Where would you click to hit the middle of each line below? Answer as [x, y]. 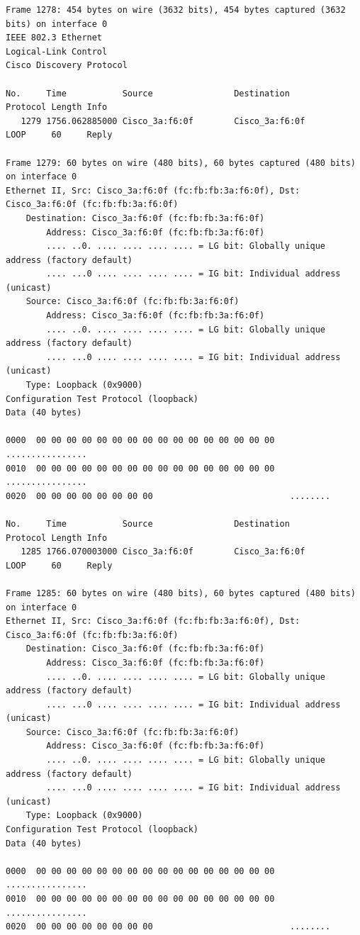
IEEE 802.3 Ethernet [54, 38]
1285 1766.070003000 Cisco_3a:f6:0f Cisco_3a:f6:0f [163, 552]
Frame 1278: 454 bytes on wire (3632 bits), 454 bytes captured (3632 [176, 10]
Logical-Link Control [57, 51]
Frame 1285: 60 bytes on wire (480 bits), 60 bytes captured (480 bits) [181, 593]
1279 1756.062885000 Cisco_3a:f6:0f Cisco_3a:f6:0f [163, 121]
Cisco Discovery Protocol [67, 66]
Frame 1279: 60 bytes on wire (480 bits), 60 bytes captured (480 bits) [181, 163]
